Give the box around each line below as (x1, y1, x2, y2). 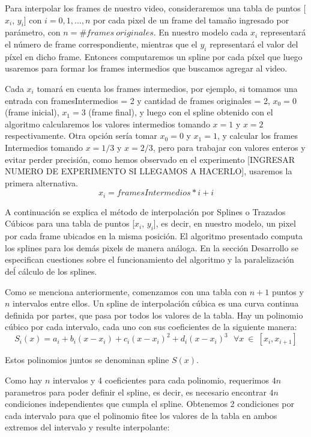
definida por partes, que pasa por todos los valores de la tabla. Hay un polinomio (5, 308, 303, 321)
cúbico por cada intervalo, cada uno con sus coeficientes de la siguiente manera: (5, 320, 297, 333)
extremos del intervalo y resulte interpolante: (5, 421, 170, 433)
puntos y (271, 285, 304, 298)
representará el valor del (210, 37, 298, 50)
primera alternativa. (5, 176, 78, 189)
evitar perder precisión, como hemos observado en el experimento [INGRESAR (5, 153, 295, 165)
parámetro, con (5, 26, 61, 38)
